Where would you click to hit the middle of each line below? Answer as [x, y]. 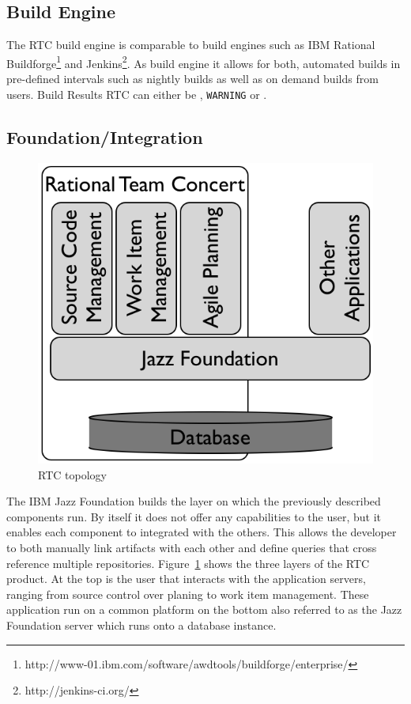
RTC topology [72, 474]
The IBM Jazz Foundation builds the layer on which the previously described [194, 501]
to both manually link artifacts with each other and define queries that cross [192, 548]
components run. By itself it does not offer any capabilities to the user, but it [194, 516]
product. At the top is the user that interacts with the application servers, [186, 579]
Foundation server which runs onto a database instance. [141, 625]
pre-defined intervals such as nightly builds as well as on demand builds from [192, 79]
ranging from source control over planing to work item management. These [188, 594]
